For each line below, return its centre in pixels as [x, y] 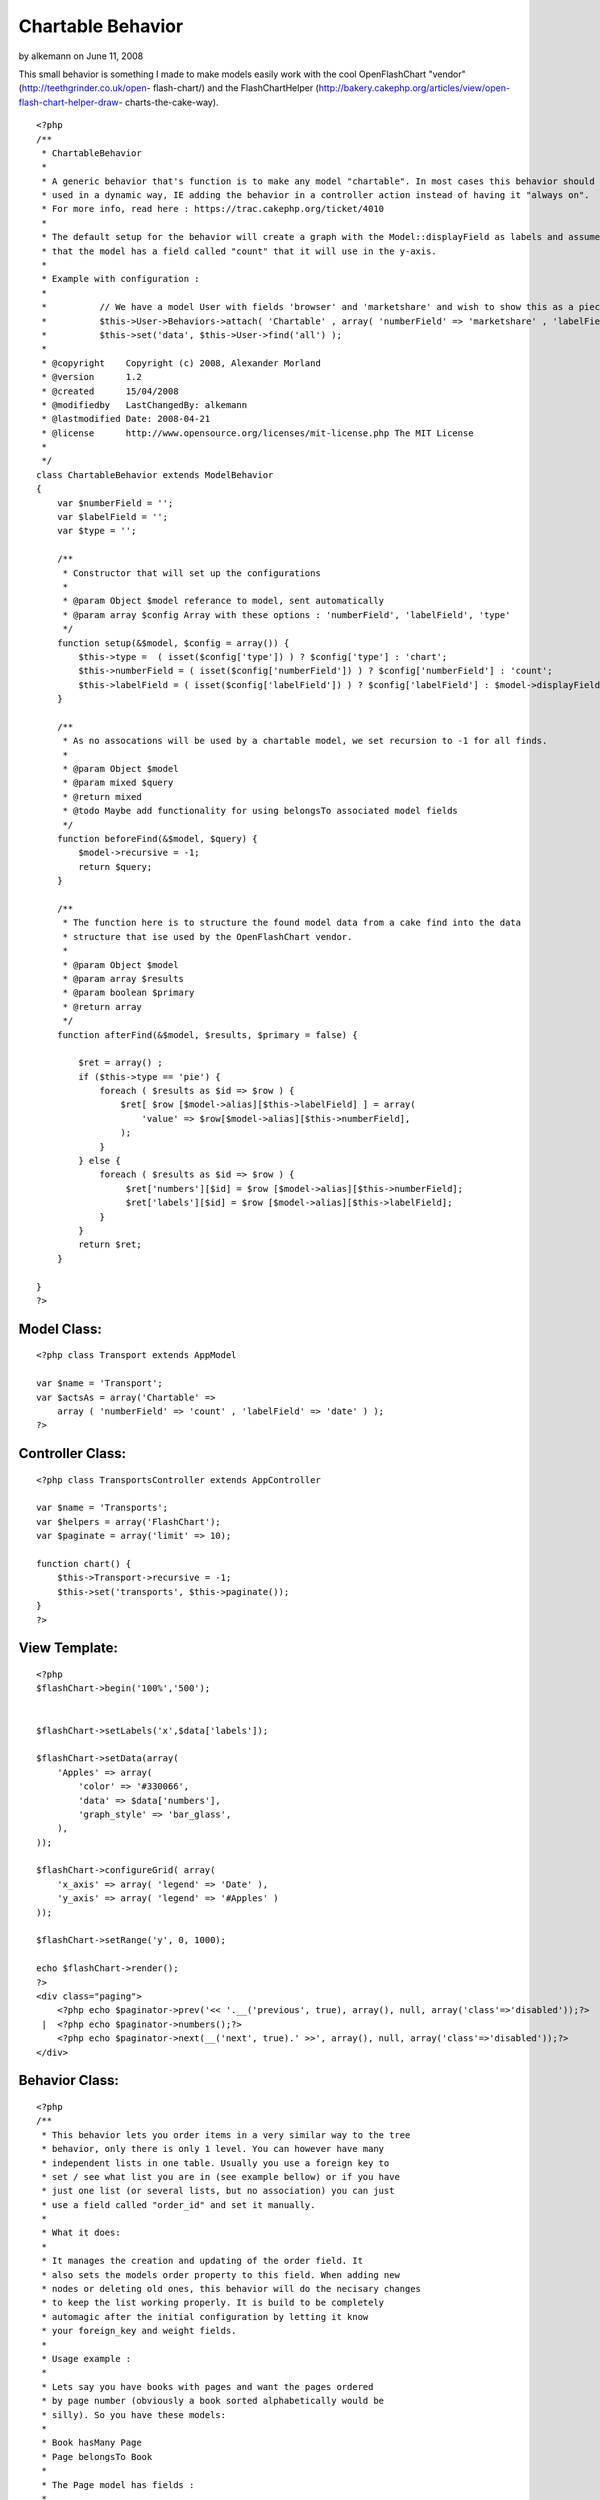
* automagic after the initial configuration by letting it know [205, 2316]
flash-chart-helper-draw [68, 102]
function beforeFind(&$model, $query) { [157, 839]
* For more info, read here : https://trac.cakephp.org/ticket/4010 [213, 209]
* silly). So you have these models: [134, 2414]
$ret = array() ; [121, 1063]
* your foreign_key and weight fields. [139, 2331]
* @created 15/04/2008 [110, 391]
